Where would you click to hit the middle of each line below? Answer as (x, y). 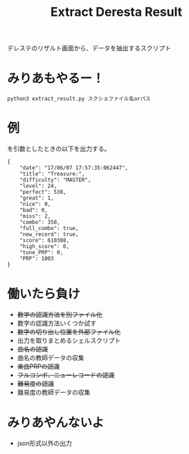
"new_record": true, (49, 235)
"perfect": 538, (43, 192)
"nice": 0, (35, 205)
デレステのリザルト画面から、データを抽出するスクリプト (89, 48)
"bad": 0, (34, 210)
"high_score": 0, (45, 247)
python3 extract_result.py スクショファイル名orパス (79, 99)
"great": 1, (37, 198)
